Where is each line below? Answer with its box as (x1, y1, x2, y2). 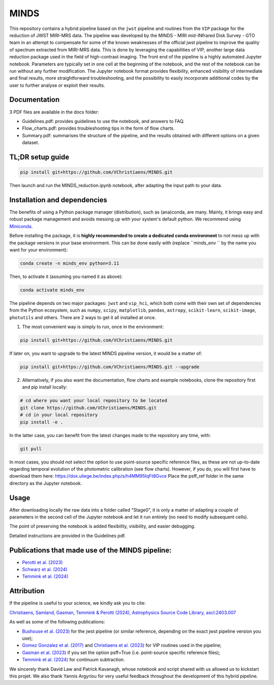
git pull (20, 446, 42, 452)
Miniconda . (9, 223, 33, 229)
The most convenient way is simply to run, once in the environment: (22, 324, 164, 330)
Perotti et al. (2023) (22, 559, 63, 565)
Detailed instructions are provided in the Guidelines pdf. (9, 533, 126, 539)
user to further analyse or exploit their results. (9, 82, 106, 88)
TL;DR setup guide (9, 152, 70, 161)
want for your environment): (9, 246, 68, 253)
